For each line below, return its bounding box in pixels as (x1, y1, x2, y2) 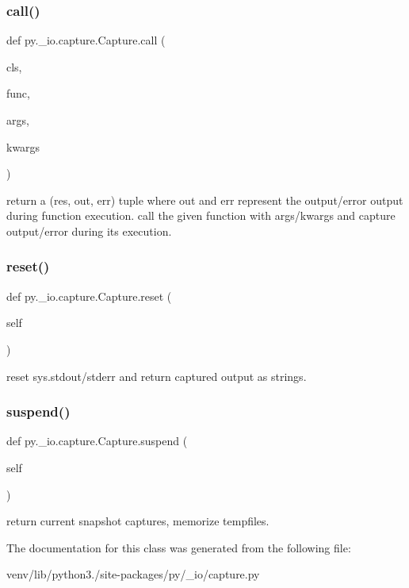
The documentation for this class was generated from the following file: (6, 539, 351, 555)
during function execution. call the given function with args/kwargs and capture (6, 207, 396, 224)
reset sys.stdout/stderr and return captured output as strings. (6, 367, 307, 384)
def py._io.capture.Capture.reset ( (6, 287, 172, 304)
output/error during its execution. (6, 222, 172, 239)
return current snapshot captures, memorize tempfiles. (6, 513, 269, 529)
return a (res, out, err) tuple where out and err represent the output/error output (6, 191, 403, 208)
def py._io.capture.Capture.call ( (6, 32, 166, 48)
